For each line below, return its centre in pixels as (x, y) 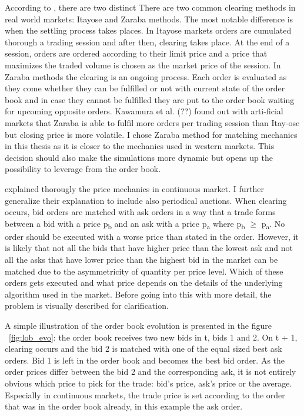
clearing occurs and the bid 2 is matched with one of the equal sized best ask (143, 349)
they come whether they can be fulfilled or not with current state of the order (145, 88)
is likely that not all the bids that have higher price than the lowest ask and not (149, 248)
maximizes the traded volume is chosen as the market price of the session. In (143, 65)
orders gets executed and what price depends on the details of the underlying (144, 283)
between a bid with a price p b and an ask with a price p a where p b (125, 224)
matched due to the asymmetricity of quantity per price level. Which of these (144, 271)
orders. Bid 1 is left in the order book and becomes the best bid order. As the (145, 360)
